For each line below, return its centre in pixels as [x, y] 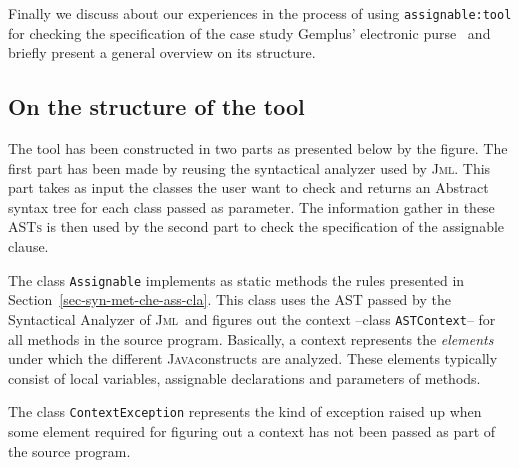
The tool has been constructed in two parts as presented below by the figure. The [258, 148]
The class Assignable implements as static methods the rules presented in [236, 279]
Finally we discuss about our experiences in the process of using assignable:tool [260, 13]
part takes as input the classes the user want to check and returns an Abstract [248, 187]
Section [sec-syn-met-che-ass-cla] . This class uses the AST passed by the [229, 299]
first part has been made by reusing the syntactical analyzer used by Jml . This [249, 167]
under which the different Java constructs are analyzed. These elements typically [253, 358]
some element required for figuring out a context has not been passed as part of [252, 430]
